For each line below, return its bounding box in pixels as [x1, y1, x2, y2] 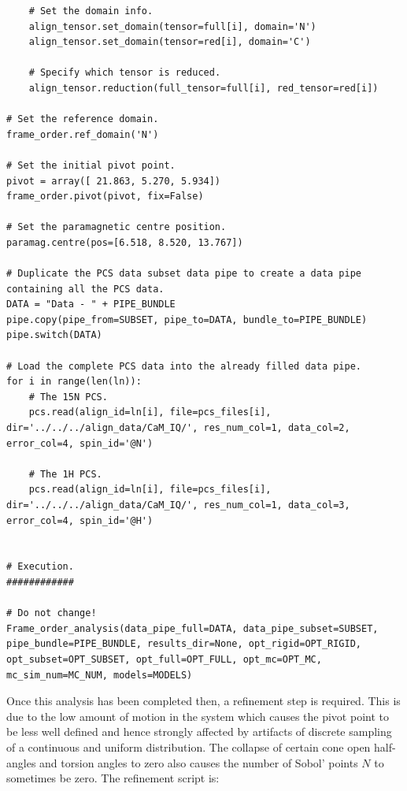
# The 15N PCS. [28, 391, 108, 403]
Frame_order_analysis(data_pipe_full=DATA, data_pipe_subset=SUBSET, [6, 622, 379, 634]
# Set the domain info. [28, 6, 154, 17]
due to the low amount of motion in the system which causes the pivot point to [6, 707, 389, 724]
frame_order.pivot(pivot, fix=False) [6, 191, 204, 202]
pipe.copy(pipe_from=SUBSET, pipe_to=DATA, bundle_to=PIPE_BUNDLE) [6, 314, 368, 325]
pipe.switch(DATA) [6, 329, 102, 341]
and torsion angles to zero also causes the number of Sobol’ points [39, 754, 358, 771]
